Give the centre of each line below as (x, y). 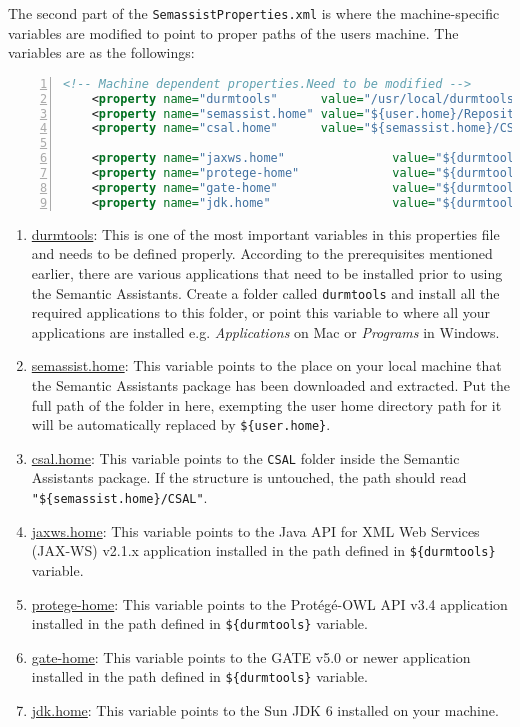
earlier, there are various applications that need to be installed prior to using (267, 272)
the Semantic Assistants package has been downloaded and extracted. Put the (270, 384)
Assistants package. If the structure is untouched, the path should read (249, 477)
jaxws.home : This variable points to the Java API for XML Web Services (255, 530)
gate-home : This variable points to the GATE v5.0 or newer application (251, 656)
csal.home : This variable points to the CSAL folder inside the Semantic (245, 457)
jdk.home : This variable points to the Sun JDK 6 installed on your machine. (265, 710)
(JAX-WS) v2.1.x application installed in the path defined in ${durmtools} (263, 550)
